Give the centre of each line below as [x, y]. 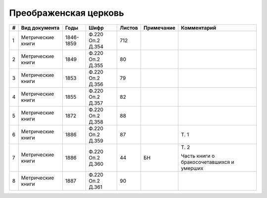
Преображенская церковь [67, 13]
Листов [129, 28]
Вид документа [40, 28]
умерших [192, 168]
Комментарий [199, 28]
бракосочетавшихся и [207, 162]
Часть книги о [198, 156]
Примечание [159, 28]
